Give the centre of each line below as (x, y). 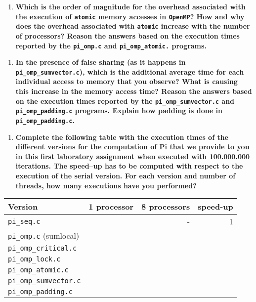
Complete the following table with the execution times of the (122, 137)
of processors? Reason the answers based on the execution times (128, 35)
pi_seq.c (24, 221)
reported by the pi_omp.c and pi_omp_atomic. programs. (111, 45)
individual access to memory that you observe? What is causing (127, 81)
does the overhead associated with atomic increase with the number (133, 26)
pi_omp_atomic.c (38, 270)
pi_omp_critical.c (43, 248)
